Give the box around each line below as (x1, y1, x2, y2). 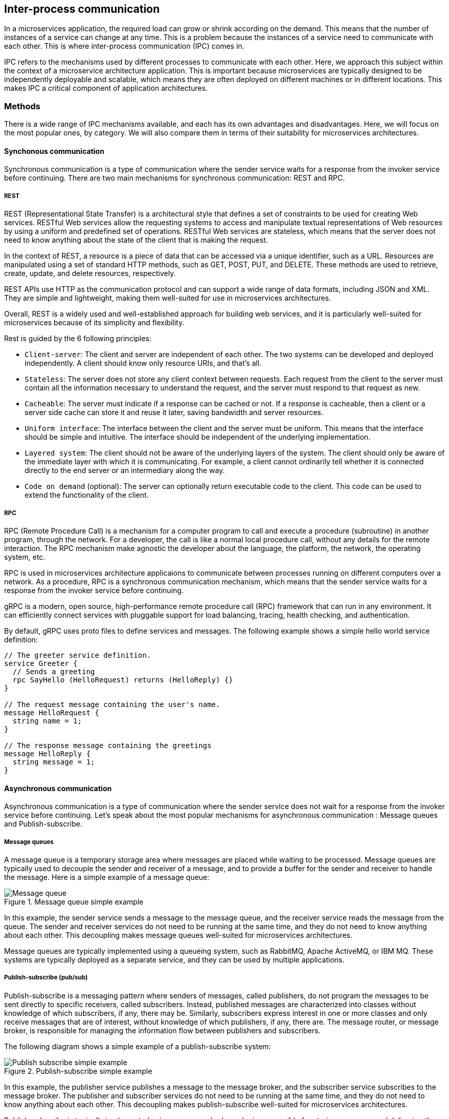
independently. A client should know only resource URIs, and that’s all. (25, 359, 262, 368)
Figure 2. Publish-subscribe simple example (4, 1066, 152, 1075)
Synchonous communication (4, 146, 105, 155)
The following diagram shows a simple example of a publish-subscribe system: (4, 1042, 271, 1051)
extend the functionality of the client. (25, 490, 149, 500)
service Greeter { (4, 659, 78, 668)
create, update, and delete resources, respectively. (4, 269, 176, 278)
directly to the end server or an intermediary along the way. (25, 466, 225, 475)
